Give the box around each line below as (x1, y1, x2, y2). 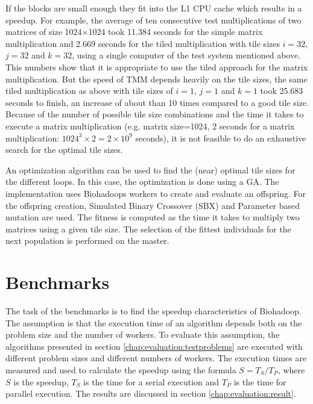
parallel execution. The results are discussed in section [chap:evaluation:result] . (5, 387, 296, 400)
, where (277, 363, 305, 376)
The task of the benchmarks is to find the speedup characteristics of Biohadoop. (5, 305, 302, 317)
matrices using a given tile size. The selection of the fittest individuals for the (5, 222, 291, 235)
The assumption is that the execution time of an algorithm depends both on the (5, 316, 302, 329)
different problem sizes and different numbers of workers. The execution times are (5, 352, 307, 364)
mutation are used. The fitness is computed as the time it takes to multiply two (5, 211, 300, 223)
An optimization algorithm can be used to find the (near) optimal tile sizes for (5, 163, 296, 176)
